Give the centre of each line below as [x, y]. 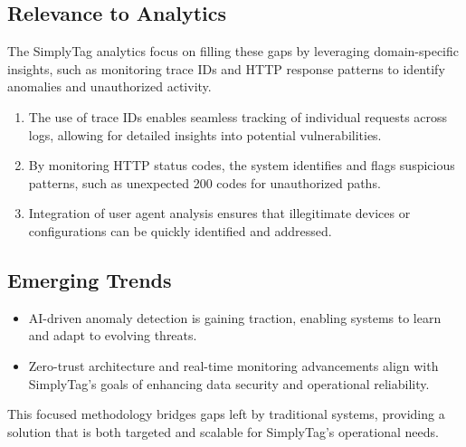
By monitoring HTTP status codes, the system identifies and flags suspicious [242, 165]
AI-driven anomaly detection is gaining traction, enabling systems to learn [235, 317]
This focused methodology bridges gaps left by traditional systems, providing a [226, 414]
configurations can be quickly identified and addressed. [180, 230]
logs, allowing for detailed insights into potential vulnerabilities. [205, 134]
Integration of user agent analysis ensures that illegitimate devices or [219, 213]
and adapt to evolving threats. [113, 335]
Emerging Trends [90, 279]
